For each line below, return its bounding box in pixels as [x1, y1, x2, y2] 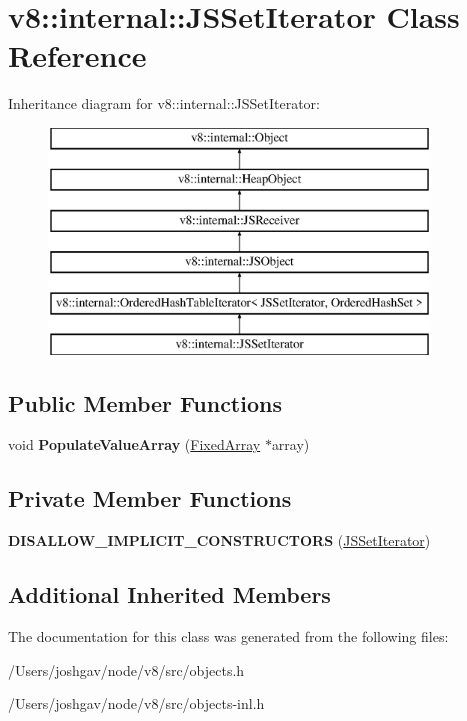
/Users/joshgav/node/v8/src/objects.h [8, 659, 245, 680]
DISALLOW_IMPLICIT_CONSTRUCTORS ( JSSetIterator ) [8, 530, 431, 551]
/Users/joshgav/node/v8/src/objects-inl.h [8, 693, 265, 714]
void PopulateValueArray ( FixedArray [8, 434, 261, 455]
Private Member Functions [8, 483, 292, 514]
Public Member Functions [8, 387, 282, 418]
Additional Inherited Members [8, 579, 331, 610]
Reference [8, 35, 147, 76]
